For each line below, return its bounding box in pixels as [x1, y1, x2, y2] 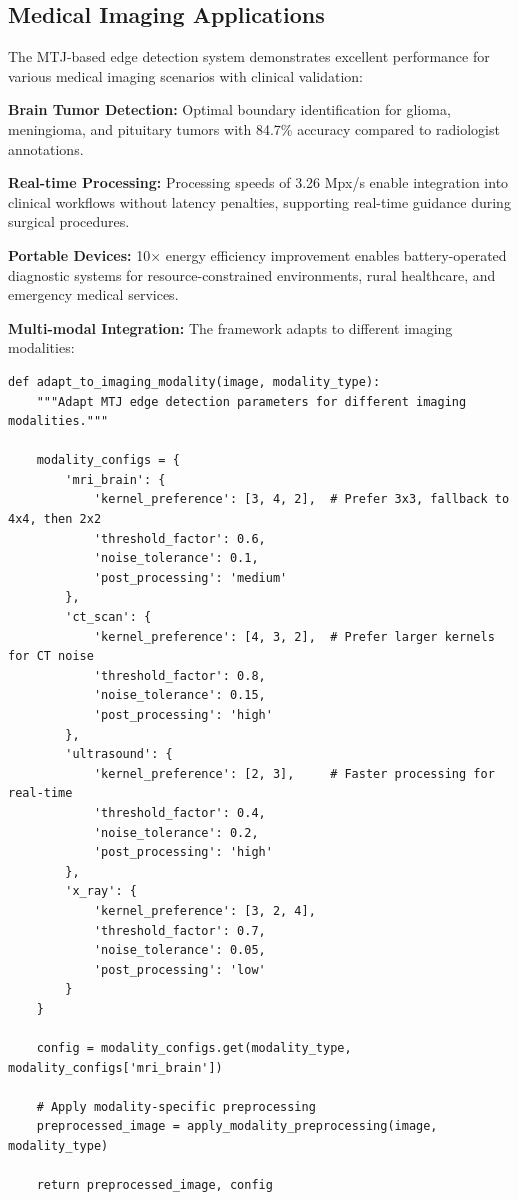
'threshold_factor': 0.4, [93, 805, 266, 820]
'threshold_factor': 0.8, [93, 668, 266, 683]
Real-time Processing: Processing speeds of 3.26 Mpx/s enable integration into [8, 172, 509, 193]
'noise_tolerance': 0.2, [93, 825, 259, 840]
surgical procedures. [8, 211, 130, 232]
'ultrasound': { [65, 747, 173, 762]
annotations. [8, 138, 84, 159]
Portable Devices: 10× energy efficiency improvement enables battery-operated [8, 244, 507, 265]
